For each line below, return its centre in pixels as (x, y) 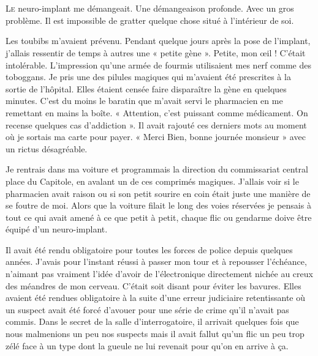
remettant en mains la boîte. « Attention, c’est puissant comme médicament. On (157, 112)
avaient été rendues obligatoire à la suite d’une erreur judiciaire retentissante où (156, 298)
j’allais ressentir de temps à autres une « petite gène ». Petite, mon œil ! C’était (156, 52)
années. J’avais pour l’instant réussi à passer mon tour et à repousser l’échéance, (156, 261)
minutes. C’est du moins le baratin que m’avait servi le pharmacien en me (144, 101)
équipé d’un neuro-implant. (57, 229)
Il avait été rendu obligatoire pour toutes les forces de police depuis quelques (149, 249)
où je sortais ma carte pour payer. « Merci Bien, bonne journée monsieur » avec (156, 137)
